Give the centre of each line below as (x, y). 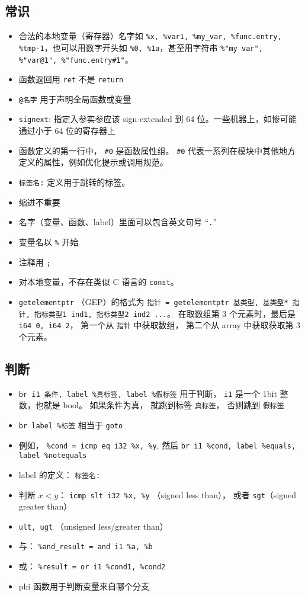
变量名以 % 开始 (49, 241)
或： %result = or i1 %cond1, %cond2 (92, 566)
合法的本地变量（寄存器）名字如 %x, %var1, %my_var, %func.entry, (150, 36)
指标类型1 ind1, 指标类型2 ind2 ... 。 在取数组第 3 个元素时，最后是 (165, 313)
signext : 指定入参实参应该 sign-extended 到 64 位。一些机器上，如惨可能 (158, 119)
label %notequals (53, 456)
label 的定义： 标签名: (60, 474)
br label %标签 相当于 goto (71, 424)
